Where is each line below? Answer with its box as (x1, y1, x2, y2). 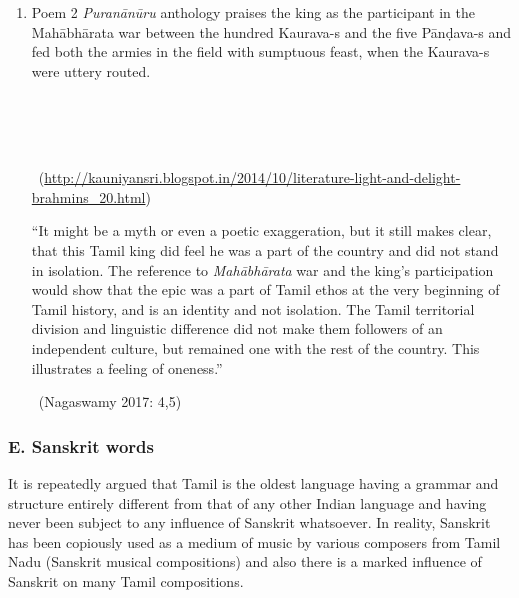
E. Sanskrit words (8, 433, 154, 458)
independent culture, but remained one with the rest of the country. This (31, 337, 480, 358)
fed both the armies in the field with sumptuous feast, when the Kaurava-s (31, 41, 490, 62)
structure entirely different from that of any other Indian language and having (8, 492, 487, 513)
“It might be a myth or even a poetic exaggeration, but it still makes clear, (31, 220, 492, 241)
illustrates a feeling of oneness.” (31, 357, 223, 378)
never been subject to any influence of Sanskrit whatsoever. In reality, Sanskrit (8, 512, 491, 533)
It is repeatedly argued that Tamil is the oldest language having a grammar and (8, 472, 499, 493)
